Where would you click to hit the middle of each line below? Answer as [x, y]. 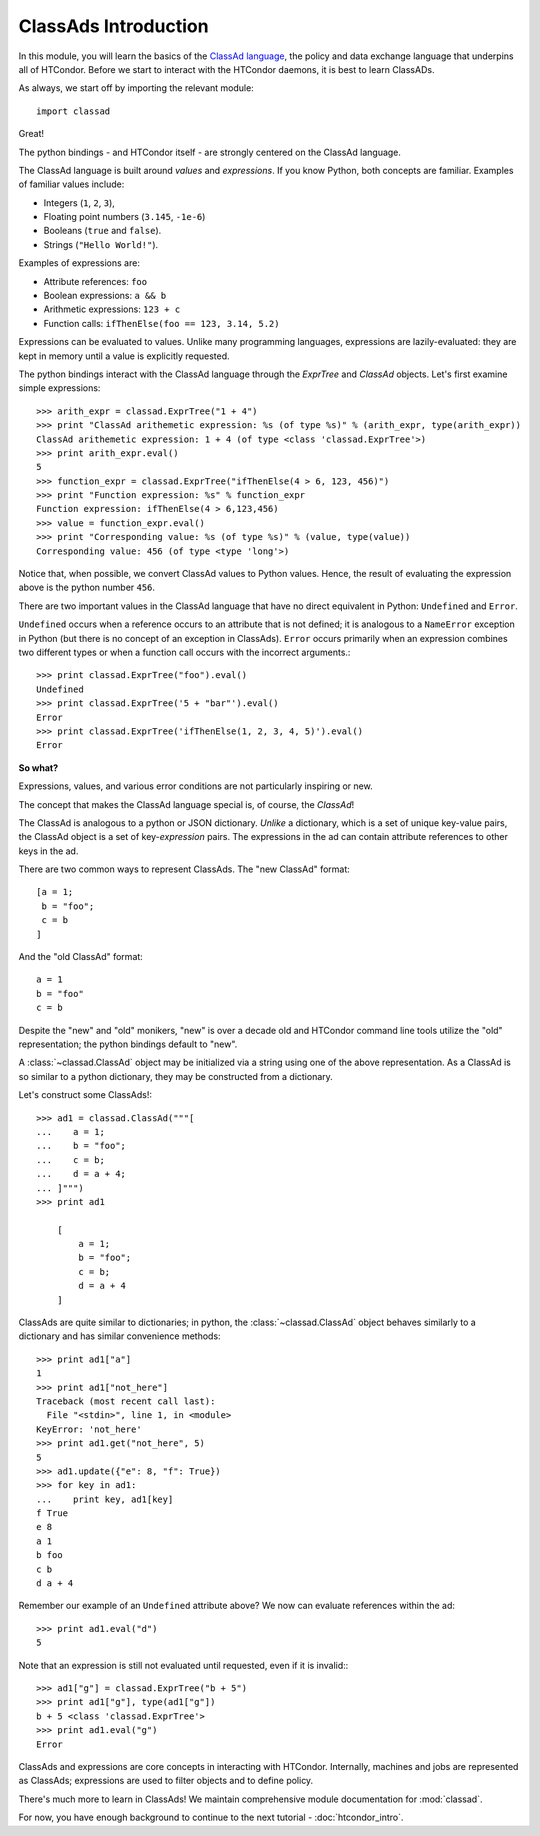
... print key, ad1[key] [105, 1499]
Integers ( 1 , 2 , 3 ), [79, 202]
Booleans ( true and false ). [102, 231]
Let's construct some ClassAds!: [85, 1095]
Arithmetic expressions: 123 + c [112, 309]
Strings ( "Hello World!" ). [101, 244]
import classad [73, 111]
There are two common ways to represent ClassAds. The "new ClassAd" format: [184, 869]
